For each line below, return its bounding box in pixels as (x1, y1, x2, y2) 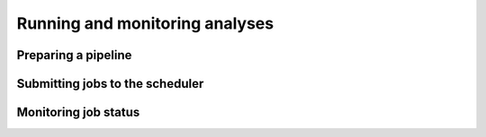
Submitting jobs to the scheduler (16, 76, 204, 91)
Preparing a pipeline (16, 47, 132, 63)
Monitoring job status (16, 105, 140, 120)
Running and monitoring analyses (16, 13, 274, 33)
